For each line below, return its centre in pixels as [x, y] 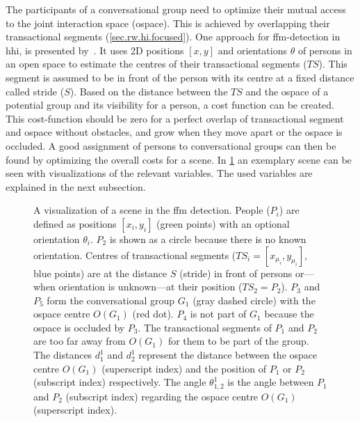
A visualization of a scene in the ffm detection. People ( [152, 210]
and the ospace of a [287, 91]
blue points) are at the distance [100, 273]
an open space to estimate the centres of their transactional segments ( [156, 64]
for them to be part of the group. [238, 341]
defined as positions [75, 223]
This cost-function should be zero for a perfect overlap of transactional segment [175, 118]
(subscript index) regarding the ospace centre [162, 396]
